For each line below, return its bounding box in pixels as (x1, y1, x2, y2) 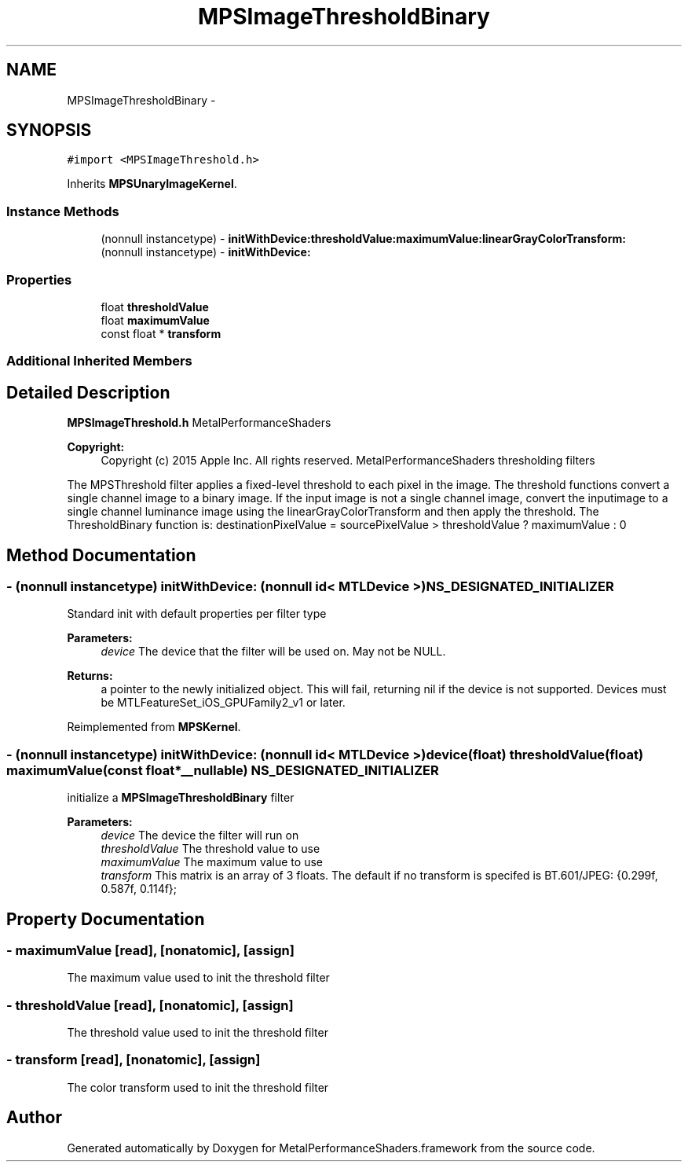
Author (6, 1107, 62, 1128)
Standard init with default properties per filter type (67, 607, 327, 621)
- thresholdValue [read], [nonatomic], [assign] (6, 997, 294, 1013)
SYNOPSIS (6, 120, 92, 141)
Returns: (67, 669, 113, 683)
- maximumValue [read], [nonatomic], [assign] (6, 942, 295, 958)
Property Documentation (6, 909, 205, 929)
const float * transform (101, 326, 221, 340)
